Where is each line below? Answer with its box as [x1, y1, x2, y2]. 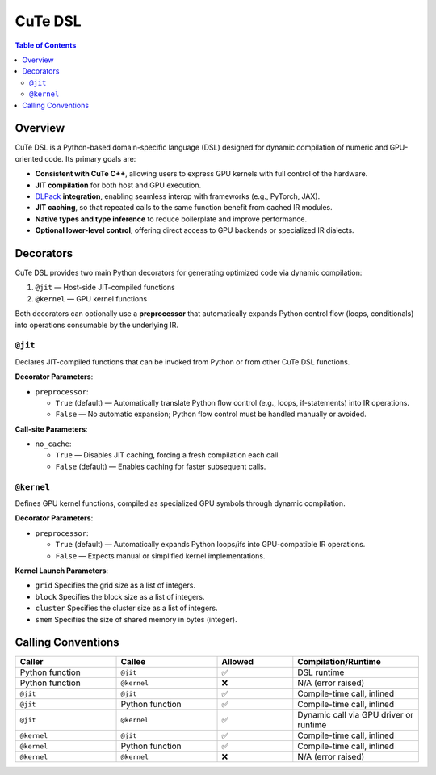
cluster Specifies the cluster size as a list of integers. [35, 603, 218, 613]
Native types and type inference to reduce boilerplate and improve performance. [35, 214, 307, 224]
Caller [19, 656, 44, 668]
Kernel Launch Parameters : [15, 566, 109, 575]
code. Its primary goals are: [44, 154, 136, 163]
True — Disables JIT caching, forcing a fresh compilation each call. [55, 450, 280, 460]
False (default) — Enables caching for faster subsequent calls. [55, 461, 266, 471]
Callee [120, 656, 146, 668]
